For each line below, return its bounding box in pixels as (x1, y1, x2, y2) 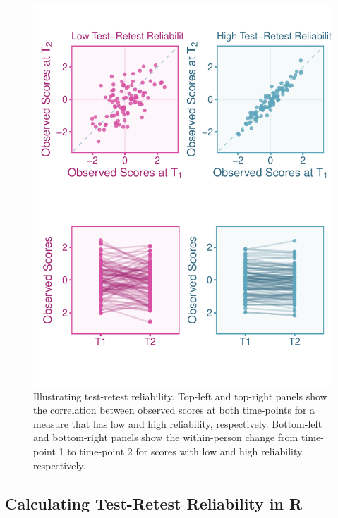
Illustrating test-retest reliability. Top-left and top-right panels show (33, 388, 327, 403)
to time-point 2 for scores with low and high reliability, (67, 443, 305, 458)
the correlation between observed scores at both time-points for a (33, 402, 315, 417)
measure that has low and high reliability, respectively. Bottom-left (33, 416, 322, 431)
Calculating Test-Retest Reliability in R (5, 492, 303, 514)
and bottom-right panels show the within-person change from (33, 430, 298, 445)
